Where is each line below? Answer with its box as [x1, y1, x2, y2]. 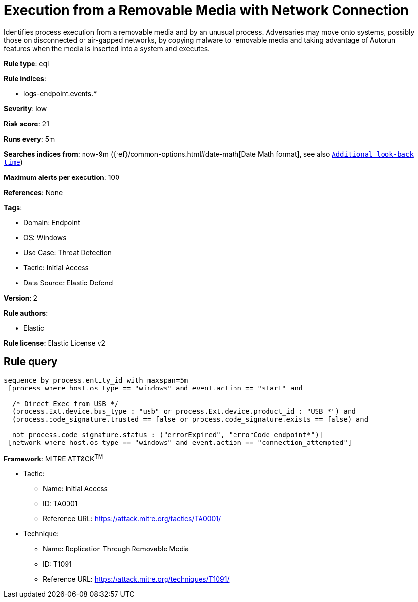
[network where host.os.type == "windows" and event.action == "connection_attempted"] [8, 438, 352, 446]
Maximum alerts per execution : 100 [4, 173, 120, 181]
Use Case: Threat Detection [23, 248, 112, 257]
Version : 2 [4, 293, 38, 302]
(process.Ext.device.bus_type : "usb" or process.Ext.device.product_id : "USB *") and [12, 407, 356, 415]
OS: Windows [23, 233, 67, 242]
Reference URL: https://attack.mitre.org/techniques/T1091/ [43, 575, 230, 584]
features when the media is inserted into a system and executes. [4, 44, 210, 53]
